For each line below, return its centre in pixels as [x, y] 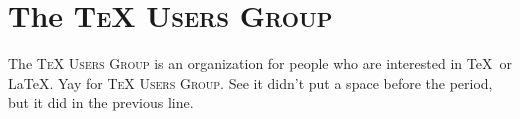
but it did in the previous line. [101, 102]
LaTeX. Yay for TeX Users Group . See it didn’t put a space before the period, [250, 82]
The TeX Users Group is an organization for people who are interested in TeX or [260, 63]
